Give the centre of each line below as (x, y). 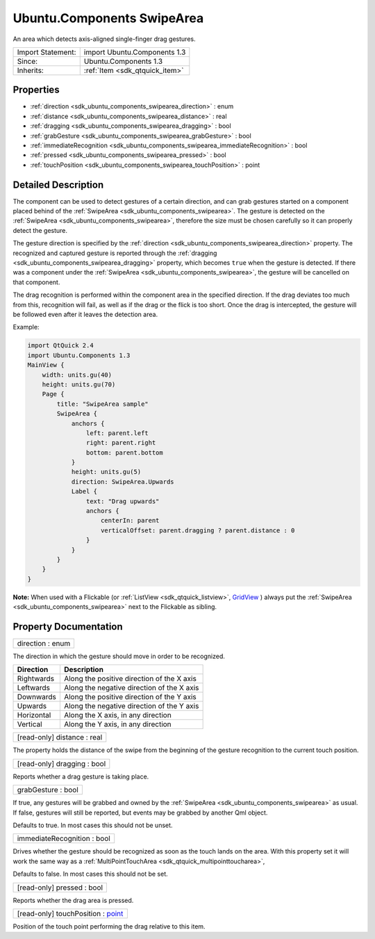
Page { (53, 394)
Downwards (37, 697)
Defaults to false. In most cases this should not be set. (90, 874)
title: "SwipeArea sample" (102, 404)
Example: (26, 327)
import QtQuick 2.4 (60, 345)
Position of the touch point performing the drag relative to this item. (109, 926)
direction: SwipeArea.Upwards (123, 482)
